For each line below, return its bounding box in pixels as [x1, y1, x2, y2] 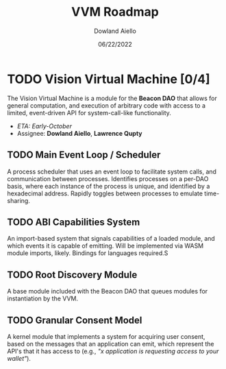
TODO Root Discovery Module [7, 269, 138, 281]
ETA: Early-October [16, 121, 72, 130]
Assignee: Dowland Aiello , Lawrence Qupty [16, 129, 142, 137]
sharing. [7, 196, 31, 204]
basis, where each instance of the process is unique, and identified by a [7, 182, 210, 190]
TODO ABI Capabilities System [7, 216, 140, 228]
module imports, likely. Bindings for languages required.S [7, 249, 168, 257]
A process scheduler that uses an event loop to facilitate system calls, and [7, 167, 217, 176]
